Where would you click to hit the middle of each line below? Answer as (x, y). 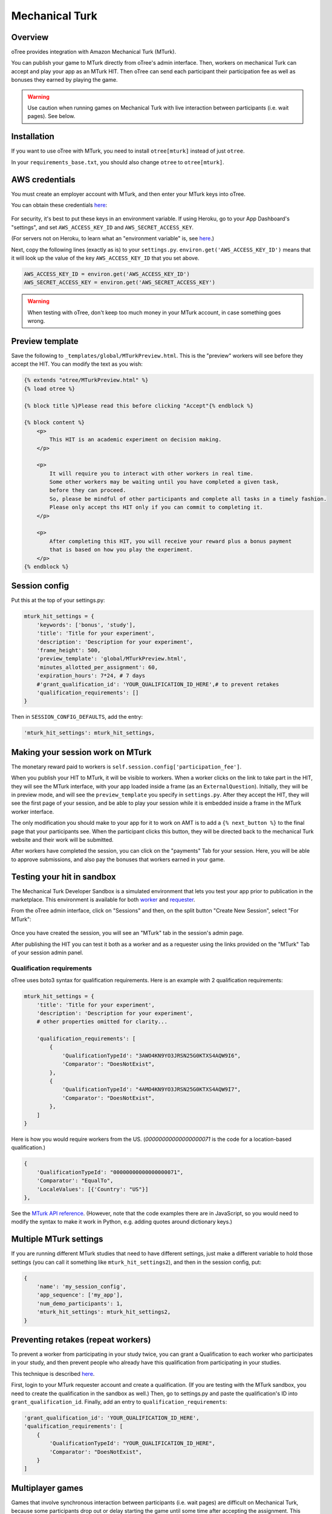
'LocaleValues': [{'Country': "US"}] (93, 1189)
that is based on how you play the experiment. (121, 550)
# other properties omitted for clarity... (102, 1022)
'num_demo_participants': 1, (80, 1303)
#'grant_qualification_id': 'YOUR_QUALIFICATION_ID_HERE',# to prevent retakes (158, 684)
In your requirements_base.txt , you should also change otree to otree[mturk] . (118, 162)
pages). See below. (51, 116)
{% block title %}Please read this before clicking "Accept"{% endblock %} (139, 405)
